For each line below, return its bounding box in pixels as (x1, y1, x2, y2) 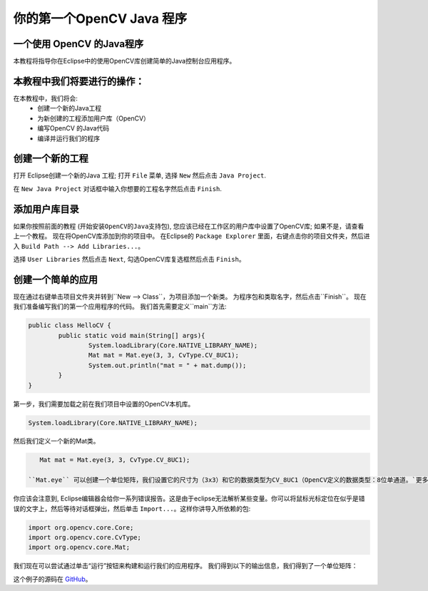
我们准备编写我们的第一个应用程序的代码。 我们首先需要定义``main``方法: (13, 302, 227, 311)
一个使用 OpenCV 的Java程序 (13, 38, 144, 50)
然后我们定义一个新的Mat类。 (13, 437, 100, 446)
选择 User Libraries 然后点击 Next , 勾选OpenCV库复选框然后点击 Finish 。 (13, 255, 245, 263)
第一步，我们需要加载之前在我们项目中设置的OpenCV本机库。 (13, 399, 195, 408)
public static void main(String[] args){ (58, 332, 205, 339)
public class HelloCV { (28, 322, 112, 329)
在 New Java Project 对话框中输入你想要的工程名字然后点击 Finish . (13, 184, 223, 192)
